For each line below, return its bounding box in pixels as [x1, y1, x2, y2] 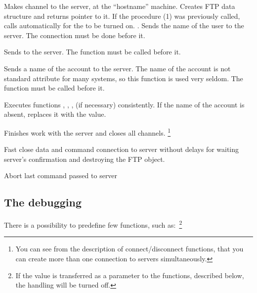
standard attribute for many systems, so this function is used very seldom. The [4, 73, 243, 83]
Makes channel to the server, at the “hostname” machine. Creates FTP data [4, 1, 235, 11]
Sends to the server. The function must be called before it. [4, 47, 181, 57]
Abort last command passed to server [4, 170, 118, 181]
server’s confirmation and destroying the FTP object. [4, 153, 165, 164]
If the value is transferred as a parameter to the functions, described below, [15, 270, 244, 280]
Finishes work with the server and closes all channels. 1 [4, 126, 171, 138]
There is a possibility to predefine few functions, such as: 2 [4, 218, 182, 230]
